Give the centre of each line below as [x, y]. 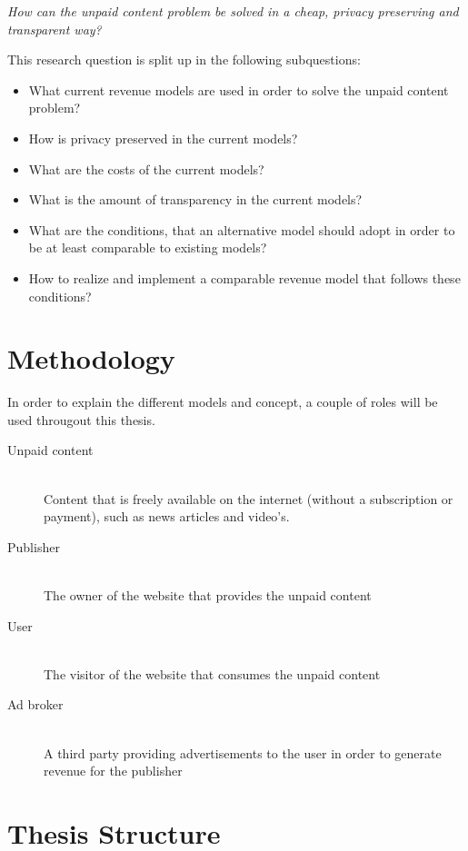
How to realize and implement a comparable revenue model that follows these [244, 277]
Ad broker [35, 704]
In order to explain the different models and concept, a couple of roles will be [223, 402]
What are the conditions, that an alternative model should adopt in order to [242, 229]
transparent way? [55, 29]
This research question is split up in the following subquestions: [184, 59]
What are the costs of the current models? [146, 168]
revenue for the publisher [113, 771]
